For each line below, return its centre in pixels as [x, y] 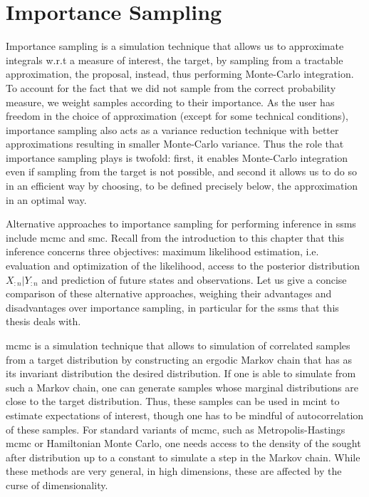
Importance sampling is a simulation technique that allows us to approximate [175, 46]
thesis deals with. [43, 321]
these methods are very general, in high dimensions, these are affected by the [174, 471]
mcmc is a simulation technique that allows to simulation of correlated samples [178, 345]
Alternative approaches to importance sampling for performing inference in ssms [181, 224]
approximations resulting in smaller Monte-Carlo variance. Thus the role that [175, 144]
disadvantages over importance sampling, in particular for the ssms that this [172, 307]
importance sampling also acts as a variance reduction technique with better [172, 129]
